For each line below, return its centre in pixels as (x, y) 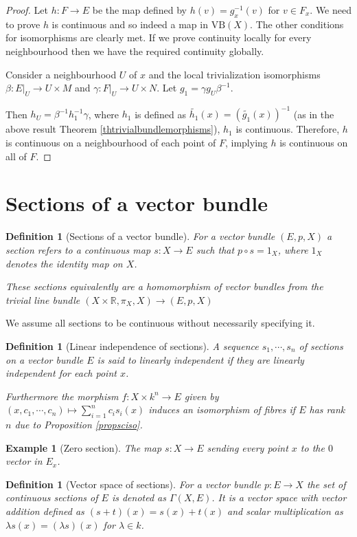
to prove (23, 24)
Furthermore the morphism (62, 396)
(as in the (314, 114)
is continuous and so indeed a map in (130, 24)
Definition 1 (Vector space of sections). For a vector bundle (133, 484)
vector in (24, 461)
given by (201, 396)
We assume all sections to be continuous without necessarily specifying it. (160, 323)
